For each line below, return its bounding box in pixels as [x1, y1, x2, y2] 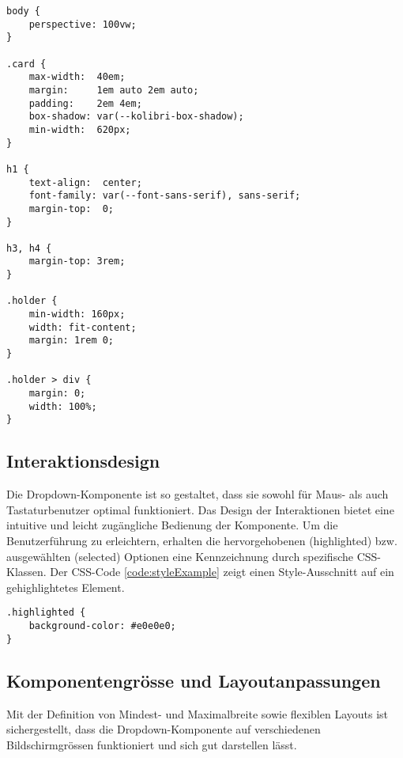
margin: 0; [28, 388, 86, 400]
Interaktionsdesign [6, 449, 160, 473]
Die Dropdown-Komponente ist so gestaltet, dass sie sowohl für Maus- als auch [6, 486, 389, 502]
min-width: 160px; [28, 309, 126, 320]
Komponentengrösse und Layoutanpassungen [6, 668, 381, 692]
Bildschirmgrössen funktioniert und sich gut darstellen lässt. [6, 736, 297, 752]
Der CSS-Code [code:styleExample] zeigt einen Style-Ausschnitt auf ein [50, 563, 394, 580]
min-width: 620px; [28, 123, 131, 135]
